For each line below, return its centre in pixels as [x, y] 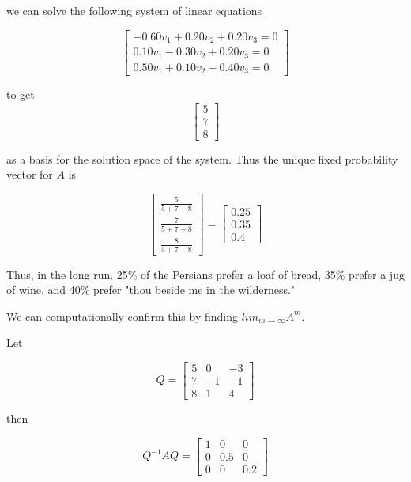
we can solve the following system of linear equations [134, 10]
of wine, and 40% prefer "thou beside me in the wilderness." [151, 290]
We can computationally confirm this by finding [122, 316]
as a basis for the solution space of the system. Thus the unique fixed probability [202, 158]
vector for [30, 174]
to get [21, 94]
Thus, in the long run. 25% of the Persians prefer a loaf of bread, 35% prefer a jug [205, 274]
